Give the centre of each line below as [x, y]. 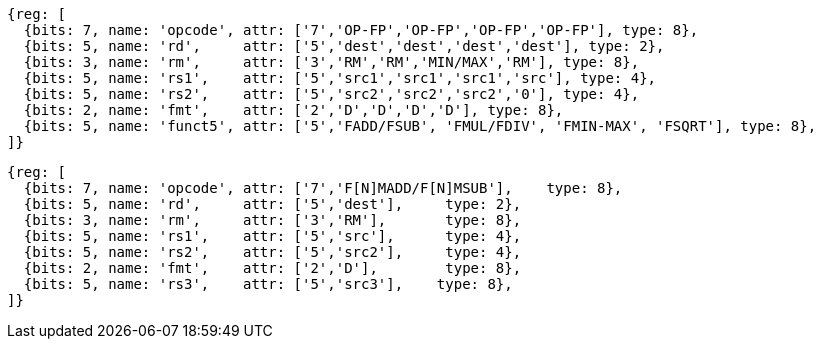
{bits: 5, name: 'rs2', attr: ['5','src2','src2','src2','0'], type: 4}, [331, 94]
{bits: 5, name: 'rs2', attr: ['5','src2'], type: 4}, [272, 252]
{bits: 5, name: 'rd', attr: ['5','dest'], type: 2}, [272, 204]
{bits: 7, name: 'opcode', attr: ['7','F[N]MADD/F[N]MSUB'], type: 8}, [323, 188]
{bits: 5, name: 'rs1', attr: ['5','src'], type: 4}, [272, 236]
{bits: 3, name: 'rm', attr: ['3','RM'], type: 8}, [272, 220]
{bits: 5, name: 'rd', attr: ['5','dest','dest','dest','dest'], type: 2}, [344, 46]
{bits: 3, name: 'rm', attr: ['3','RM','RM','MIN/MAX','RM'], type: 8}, [331, 62]
